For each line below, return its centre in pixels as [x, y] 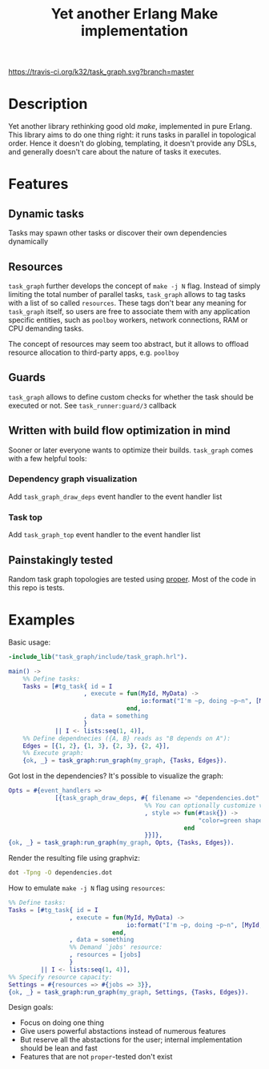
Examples [42, 620]
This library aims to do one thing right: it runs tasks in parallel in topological [132, 135]
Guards [27, 378]
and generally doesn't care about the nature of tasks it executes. [115, 152]
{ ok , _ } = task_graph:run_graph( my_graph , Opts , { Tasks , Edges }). [121, 843]
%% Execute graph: [53, 754]
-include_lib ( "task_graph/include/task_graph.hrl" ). [98, 657]
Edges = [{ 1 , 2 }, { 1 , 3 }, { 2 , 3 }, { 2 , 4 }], [96, 745]
